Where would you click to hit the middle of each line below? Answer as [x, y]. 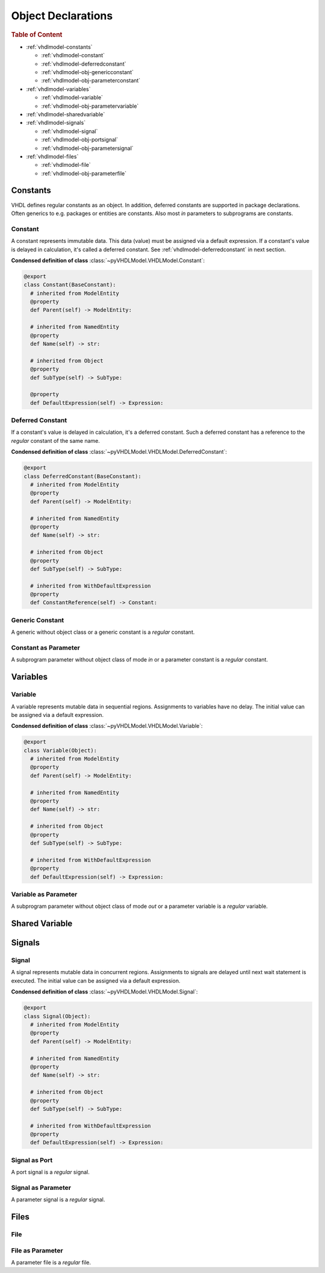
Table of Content [37, 34]
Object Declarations [62, 16]
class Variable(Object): [60, 750]
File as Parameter [37, 1250]
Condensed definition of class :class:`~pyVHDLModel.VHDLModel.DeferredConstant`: [119, 452]
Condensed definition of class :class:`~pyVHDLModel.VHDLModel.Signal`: [104, 992]
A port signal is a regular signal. [51, 1172]
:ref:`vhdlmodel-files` [52, 156]
